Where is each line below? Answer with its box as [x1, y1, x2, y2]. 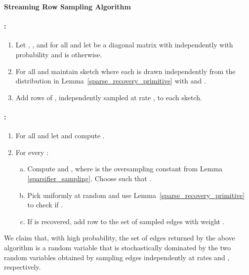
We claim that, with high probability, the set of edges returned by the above [4, 233, 235, 243]
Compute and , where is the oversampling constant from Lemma [27, 163, 223, 174]
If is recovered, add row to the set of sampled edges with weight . [27, 216, 225, 226]
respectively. [4, 262, 41, 272]
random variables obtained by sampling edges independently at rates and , [4, 252, 230, 262]
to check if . [27, 199, 63, 210]
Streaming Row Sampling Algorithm [4, 1, 131, 11]
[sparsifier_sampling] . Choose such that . [27, 173, 152, 183]
